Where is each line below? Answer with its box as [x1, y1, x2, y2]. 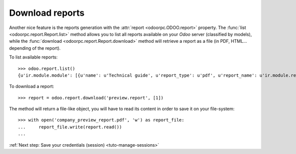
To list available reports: [9, 54, 58, 60]
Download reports [9, 7, 85, 18]
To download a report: [9, 84, 54, 90]
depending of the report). [9, 45, 61, 51]
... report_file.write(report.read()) [18, 124, 122, 130]
